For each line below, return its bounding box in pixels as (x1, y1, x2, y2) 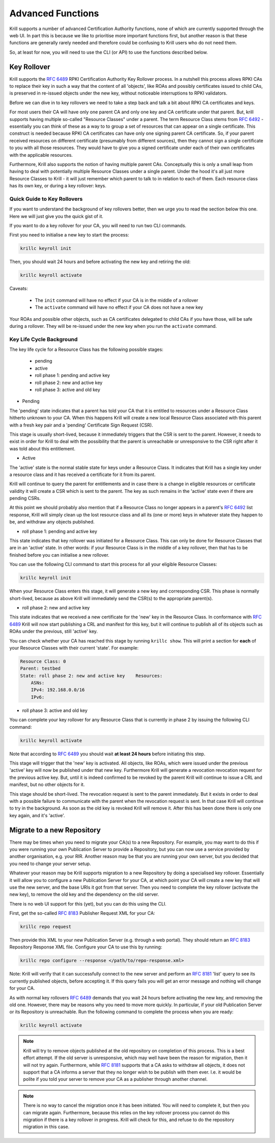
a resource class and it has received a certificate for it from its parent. (9, 471, 156, 478)
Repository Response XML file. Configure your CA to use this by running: (9, 944, 162, 950)
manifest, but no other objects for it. (9, 781, 85, 788)
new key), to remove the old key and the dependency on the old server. (9, 891, 159, 897)
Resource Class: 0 (20, 658, 66, 664)
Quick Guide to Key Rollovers (9, 195, 83, 202)
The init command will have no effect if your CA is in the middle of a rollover (35, 297, 199, 303)
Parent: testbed (20, 665, 61, 672)
